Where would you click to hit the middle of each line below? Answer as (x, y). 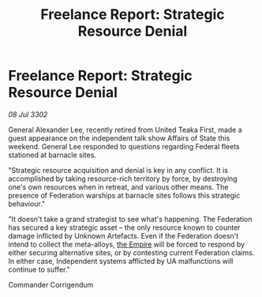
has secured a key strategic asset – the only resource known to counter (124, 227)
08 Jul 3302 (28, 114)
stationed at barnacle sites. (52, 155)
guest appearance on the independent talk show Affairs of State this (119, 138)
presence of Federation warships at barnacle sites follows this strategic (124, 195)
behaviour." (27, 204)
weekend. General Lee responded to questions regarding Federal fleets (124, 146)
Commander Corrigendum (51, 284)
